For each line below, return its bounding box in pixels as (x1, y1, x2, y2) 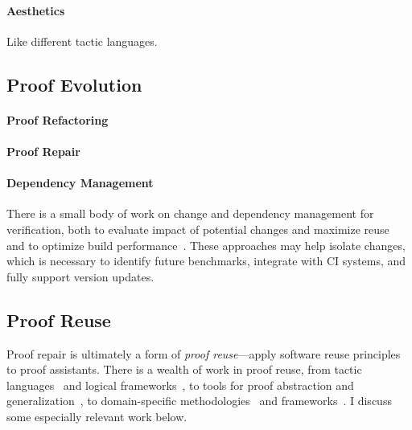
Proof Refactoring (6, 111, 109, 128)
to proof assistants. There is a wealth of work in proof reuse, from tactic (6, 361, 362, 378)
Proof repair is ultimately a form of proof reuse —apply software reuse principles (6, 345, 401, 362)
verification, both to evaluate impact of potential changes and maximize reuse (6, 220, 389, 237)
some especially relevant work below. (6, 407, 187, 424)
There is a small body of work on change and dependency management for (6, 205, 374, 222)
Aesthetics (6, 2, 65, 18)
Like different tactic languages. (6, 32, 158, 49)
